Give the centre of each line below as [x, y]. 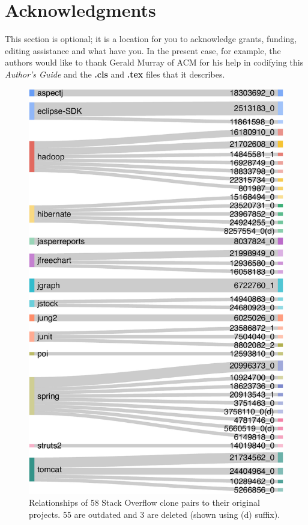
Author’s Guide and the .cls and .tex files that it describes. [115, 74]
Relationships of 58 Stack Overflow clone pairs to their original [144, 502]
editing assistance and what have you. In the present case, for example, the [143, 50]
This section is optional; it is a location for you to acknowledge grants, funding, [151, 39]
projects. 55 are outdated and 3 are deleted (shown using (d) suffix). [155, 514]
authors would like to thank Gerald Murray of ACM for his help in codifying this [154, 62]
